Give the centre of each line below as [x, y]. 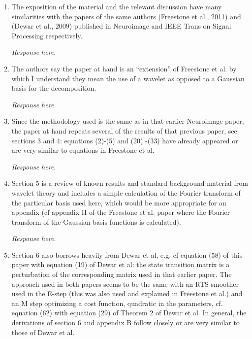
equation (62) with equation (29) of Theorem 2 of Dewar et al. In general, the [129, 313]
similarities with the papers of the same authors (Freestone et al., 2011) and [126, 16]
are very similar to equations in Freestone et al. [83, 150]
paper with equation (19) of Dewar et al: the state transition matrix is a [121, 264]
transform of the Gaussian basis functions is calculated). [96, 221]
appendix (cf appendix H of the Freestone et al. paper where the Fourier [121, 212]
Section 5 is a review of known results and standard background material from [130, 183]
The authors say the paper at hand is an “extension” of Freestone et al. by [124, 68]
